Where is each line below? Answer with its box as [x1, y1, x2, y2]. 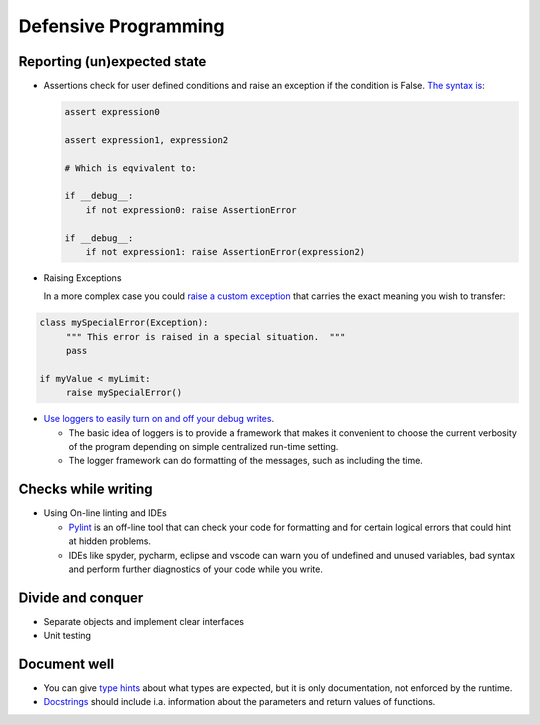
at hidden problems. [68, 535, 152, 547]
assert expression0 [64, 106, 160, 118]
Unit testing [43, 630, 92, 642]
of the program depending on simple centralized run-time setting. [68, 441, 339, 453]
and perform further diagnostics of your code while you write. [68, 563, 324, 575]
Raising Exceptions [43, 271, 122, 284]
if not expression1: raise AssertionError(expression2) [85, 246, 366, 257]
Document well [18, 656, 115, 672]
